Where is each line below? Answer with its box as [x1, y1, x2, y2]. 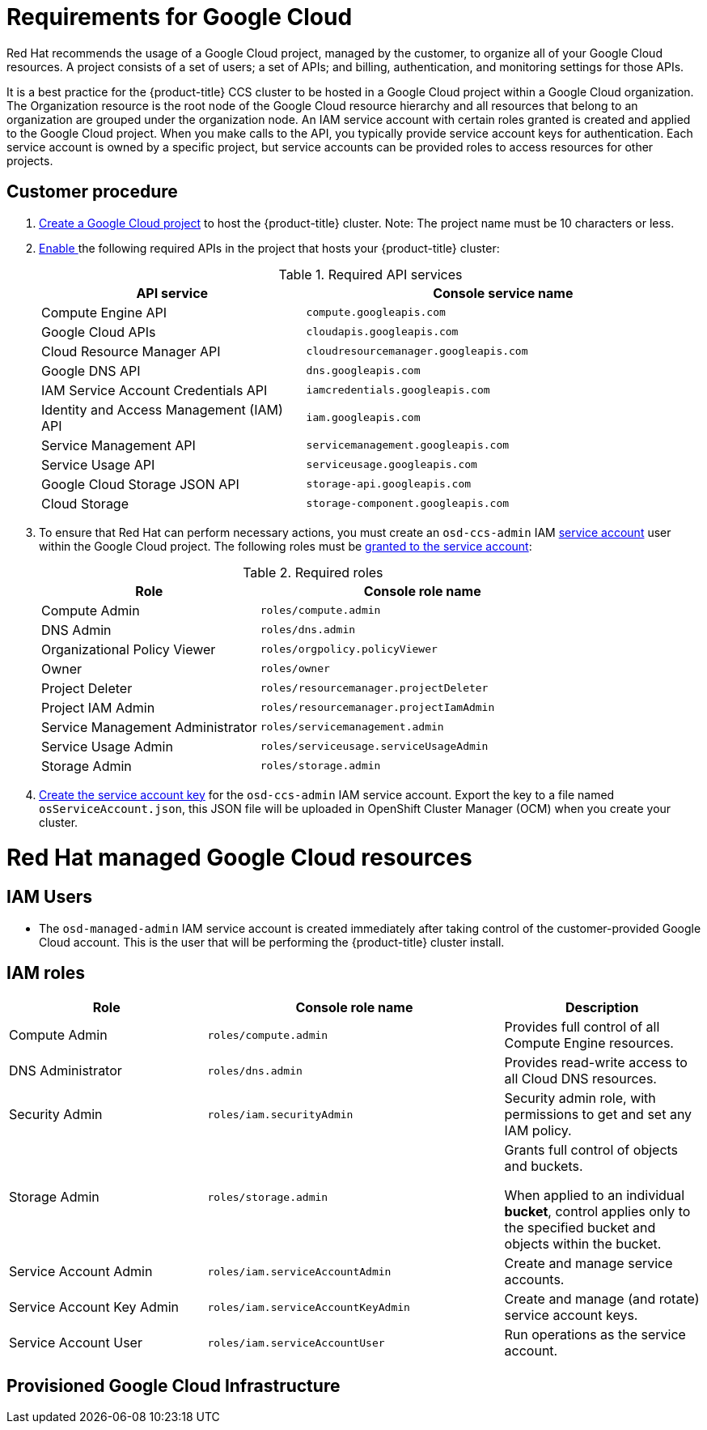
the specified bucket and [504, 1219, 656, 1236]
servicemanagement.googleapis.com [306, 439, 510, 452]
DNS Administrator [9, 1062, 122, 1079]
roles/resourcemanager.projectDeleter [260, 682, 489, 695]
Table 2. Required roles [243, 564, 383, 581]
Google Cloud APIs [41, 323, 156, 340]
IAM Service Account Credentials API [41, 381, 268, 398]
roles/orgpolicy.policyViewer [260, 643, 438, 656]
